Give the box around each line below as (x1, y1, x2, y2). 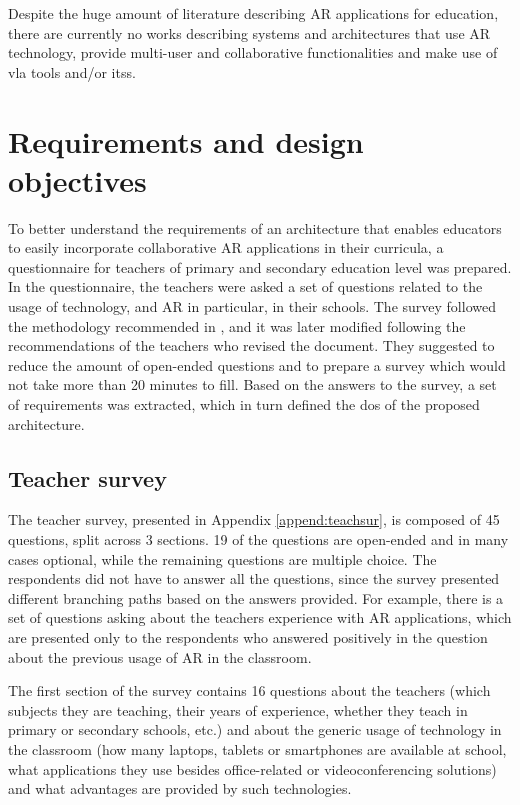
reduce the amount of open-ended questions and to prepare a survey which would (8, 354, 506, 375)
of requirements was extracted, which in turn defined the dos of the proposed (8, 394, 480, 415)
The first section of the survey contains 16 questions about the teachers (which (8, 680, 491, 701)
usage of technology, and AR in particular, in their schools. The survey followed (8, 296, 496, 317)
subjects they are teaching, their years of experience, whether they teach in (8, 699, 468, 720)
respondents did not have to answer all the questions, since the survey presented (8, 568, 500, 589)
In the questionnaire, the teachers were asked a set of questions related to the (8, 276, 483, 297)
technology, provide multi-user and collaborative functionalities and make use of (8, 42, 498, 63)
